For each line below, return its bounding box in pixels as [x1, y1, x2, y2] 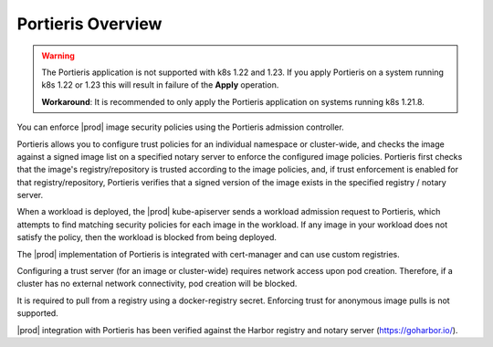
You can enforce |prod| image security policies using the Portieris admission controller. [16, 121, 344, 132]
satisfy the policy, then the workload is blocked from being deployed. [16, 232, 278, 243]
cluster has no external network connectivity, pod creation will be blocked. [16, 279, 298, 289]
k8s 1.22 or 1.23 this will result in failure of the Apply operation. [41, 79, 279, 90]
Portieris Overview [16, 14, 163, 34]
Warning [41, 50, 75, 61]
